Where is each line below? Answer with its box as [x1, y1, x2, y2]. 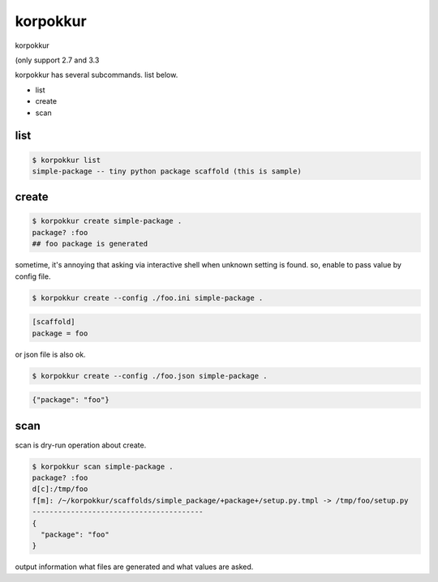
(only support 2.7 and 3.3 [15, 55, 100, 65]
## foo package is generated [32, 239, 148, 249]
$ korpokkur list [32, 155, 101, 165]
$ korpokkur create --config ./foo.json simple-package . [32, 371, 268, 380]
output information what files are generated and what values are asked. [15, 562, 254, 571]
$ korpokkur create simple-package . [32, 216, 182, 226]
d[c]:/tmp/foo [32, 485, 88, 494]
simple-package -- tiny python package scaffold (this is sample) [32, 166, 302, 176]
